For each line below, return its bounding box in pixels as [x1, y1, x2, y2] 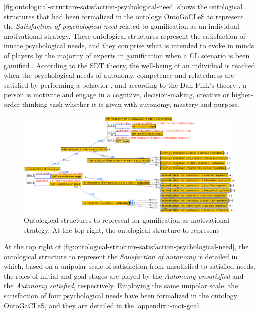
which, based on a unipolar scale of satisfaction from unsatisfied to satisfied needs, [4, 261, 255, 271]
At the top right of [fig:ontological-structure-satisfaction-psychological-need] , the [4, 241, 249, 252]
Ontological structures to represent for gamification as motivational [24, 214, 229, 225]
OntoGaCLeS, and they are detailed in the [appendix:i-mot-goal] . [4, 300, 203, 310]
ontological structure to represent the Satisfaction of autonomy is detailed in [4, 251, 238, 261]
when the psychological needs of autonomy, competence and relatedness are [4, 70, 234, 80]
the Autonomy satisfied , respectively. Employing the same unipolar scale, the [4, 280, 238, 291]
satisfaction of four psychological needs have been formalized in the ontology [4, 290, 237, 301]
